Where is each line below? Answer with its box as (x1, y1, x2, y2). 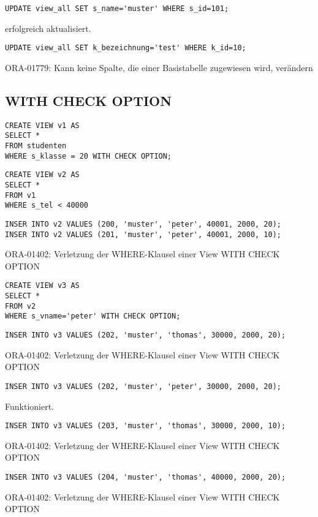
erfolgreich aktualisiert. (5, 21, 91, 34)
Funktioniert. (5, 399, 54, 412)
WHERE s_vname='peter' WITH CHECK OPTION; (5, 312, 181, 321)
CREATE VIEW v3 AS (5, 281, 80, 290)
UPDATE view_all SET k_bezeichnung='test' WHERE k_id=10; (5, 43, 246, 53)
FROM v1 (5, 191, 36, 200)
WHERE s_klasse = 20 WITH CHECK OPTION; (5, 151, 172, 160)
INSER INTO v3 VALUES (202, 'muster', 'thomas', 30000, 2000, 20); (5, 331, 286, 340)
